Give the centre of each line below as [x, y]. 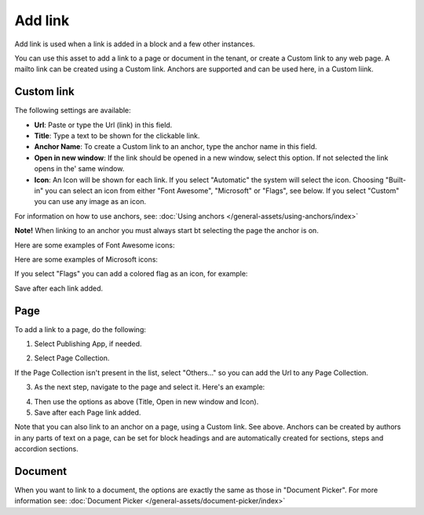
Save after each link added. [59, 288]
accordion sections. [46, 449]
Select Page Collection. [72, 358]
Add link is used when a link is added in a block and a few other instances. [135, 44]
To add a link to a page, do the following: [80, 329]
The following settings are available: [73, 111]
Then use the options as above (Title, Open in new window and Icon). [146, 401]
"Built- [396, 180]
